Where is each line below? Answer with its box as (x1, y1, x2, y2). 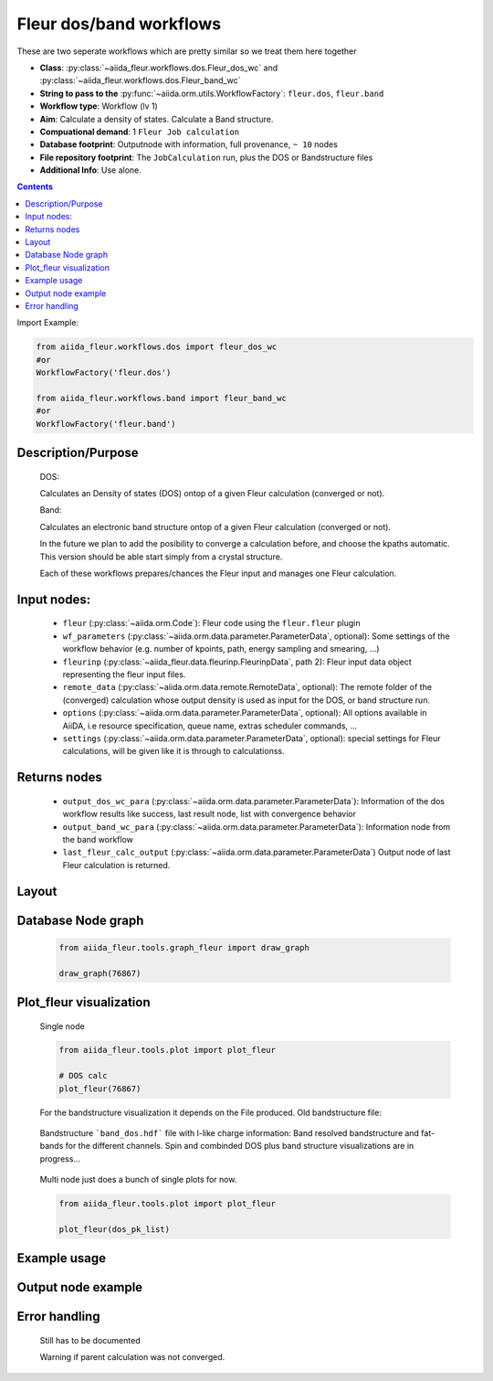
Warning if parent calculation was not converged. (39, 1352, 226, 1363)
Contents (16, 181, 54, 192)
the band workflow (62, 834, 134, 845)
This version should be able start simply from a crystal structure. (39, 551, 283, 562)
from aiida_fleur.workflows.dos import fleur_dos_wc (36, 342, 278, 352)
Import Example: (16, 317, 79, 328)
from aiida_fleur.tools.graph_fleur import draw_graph (58, 942, 309, 952)
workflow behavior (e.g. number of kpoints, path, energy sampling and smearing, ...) (62, 643, 380, 654)
